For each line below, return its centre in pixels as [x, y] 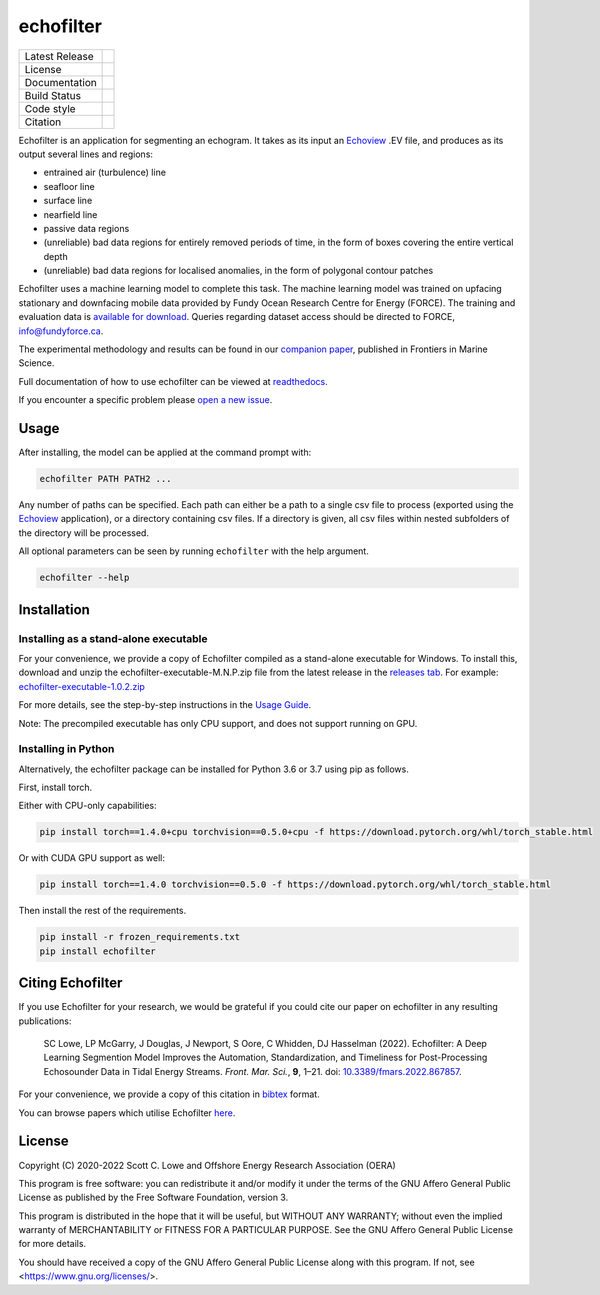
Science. [36, 363]
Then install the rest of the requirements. [102, 911]
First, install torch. [55, 787]
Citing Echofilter [70, 983]
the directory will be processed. [84, 532]
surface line [68, 201]
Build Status [53, 95]
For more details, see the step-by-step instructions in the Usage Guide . [165, 705]
